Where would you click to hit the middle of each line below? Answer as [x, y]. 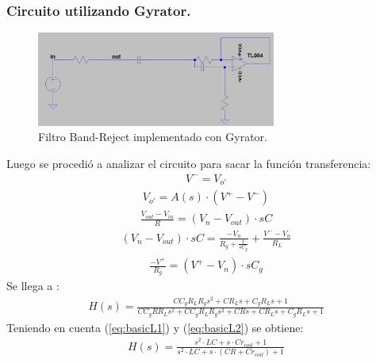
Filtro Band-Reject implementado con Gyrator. [153, 137]
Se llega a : [33, 286]
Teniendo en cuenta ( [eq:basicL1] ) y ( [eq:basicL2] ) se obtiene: [155, 327]
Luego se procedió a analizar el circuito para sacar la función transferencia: [189, 164]
